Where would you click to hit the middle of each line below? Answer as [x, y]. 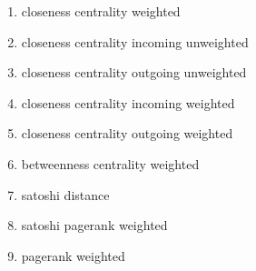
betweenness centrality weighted [110, 163]
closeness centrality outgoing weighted [127, 133]
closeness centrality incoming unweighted [135, 41]
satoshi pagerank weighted [94, 225]
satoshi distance [65, 194]
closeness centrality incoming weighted [128, 102]
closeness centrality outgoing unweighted [134, 72]
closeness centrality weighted [101, 11]
